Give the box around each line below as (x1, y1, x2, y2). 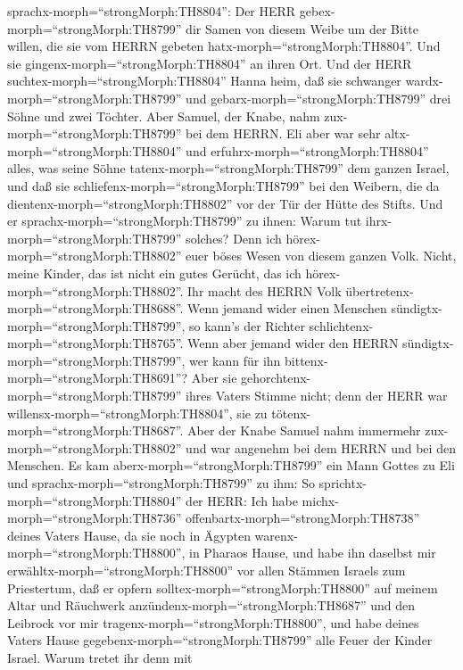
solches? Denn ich (186, 228, 282, 247)
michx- (302, 491, 339, 509)
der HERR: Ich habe (186, 491, 298, 509)
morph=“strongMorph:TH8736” (7, 509, 182, 527)
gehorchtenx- (241, 368, 311, 387)
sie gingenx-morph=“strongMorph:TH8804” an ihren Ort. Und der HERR (7, 54, 412, 72)
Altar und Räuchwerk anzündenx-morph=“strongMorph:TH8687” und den (7, 596, 416, 615)
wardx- (405, 71, 443, 90)
